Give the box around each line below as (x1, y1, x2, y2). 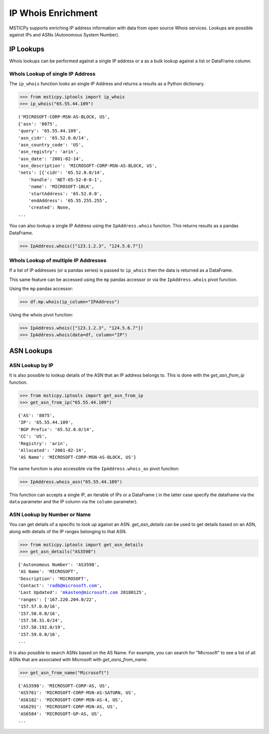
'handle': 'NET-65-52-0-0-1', (28, 177, 102, 182)
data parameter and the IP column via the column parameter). (9, 499, 138, 505)
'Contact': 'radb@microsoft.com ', (18, 583, 102, 588)
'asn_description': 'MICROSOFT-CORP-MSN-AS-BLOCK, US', (18, 163, 157, 169)
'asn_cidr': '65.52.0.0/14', (18, 135, 89, 141)
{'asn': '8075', (18, 121, 58, 127)
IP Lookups (9, 45, 45, 53)
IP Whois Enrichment (9, 7, 98, 18)
